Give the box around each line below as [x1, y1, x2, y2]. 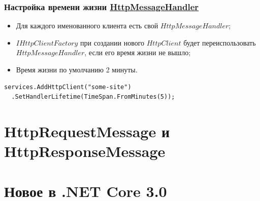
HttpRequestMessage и [4, 120, 170, 141]
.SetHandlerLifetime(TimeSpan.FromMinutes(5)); [11, 93, 175, 101]
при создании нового [80, 37, 145, 48]
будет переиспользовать [183, 37, 256, 48]
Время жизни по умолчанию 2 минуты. [16, 64, 138, 74]
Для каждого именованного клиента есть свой [16, 20, 158, 31]
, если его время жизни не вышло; [84, 47, 191, 58]
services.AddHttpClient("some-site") [4, 83, 132, 91]
